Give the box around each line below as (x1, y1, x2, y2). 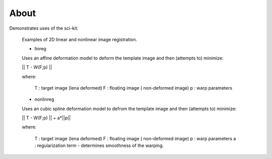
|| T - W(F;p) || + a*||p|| (22, 115, 71, 121)
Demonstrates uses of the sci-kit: (9, 25, 79, 31)
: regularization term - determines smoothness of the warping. (34, 142, 164, 148)
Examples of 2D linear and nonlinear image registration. (22, 36, 138, 42)
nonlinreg (34, 96, 54, 103)
